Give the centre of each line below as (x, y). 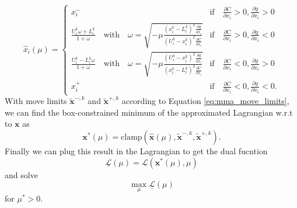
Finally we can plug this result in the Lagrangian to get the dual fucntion (136, 151)
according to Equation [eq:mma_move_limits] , (205, 101)
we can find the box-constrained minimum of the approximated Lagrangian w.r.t (149, 112)
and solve (21, 174)
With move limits (36, 101)
